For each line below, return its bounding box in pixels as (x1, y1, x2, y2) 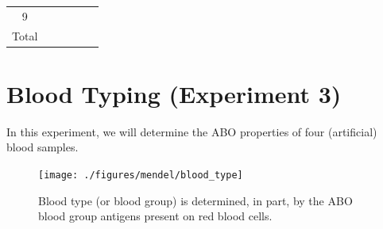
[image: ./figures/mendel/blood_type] (38, 170, 243, 181)
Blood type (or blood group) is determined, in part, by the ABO (38, 192, 353, 208)
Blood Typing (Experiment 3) (6, 77, 342, 109)
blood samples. (6, 139, 79, 155)
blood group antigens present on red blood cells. (38, 208, 273, 224)
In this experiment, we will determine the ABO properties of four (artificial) (6, 123, 377, 139)
